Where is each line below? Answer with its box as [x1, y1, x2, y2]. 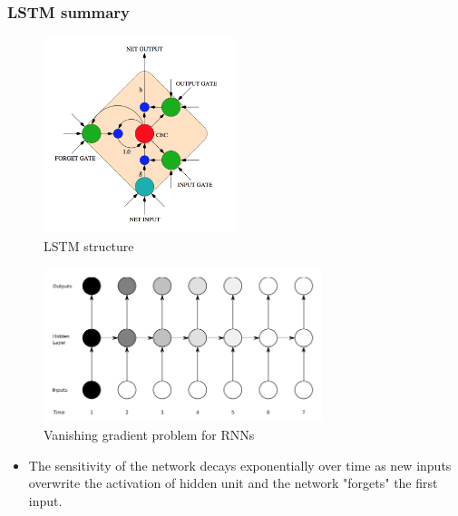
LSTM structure [44, 236, 134, 255]
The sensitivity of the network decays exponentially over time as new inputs [28, 455, 452, 474]
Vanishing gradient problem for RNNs [44, 424, 255, 443]
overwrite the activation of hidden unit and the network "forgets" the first [28, 473, 438, 492]
